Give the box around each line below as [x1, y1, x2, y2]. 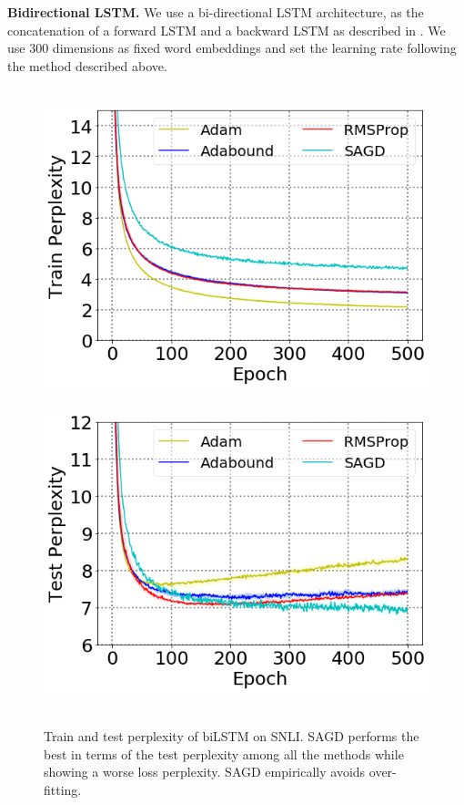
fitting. [44, 779, 82, 799]
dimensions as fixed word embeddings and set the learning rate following [52, 38, 457, 57]
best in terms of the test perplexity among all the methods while [44, 744, 404, 763]
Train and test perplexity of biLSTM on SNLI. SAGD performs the [44, 726, 419, 745]
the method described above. [7, 56, 167, 75]
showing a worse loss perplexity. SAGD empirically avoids [44, 762, 366, 781]
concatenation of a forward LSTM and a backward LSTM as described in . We [7, 20, 446, 39]
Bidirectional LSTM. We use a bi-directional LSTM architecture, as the [7, 3, 424, 21]
